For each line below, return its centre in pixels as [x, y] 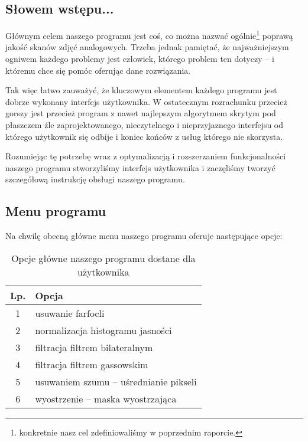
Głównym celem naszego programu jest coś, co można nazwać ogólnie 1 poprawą [149, 35]
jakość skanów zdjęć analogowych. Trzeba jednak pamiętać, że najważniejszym [147, 47]
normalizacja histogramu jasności [103, 330]
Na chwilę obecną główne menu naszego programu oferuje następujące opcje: [144, 236]
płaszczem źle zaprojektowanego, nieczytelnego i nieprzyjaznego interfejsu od [145, 125]
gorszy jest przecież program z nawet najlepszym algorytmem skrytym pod [141, 113]
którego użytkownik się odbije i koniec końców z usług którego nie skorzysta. [144, 136]
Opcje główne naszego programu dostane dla [103, 258]
